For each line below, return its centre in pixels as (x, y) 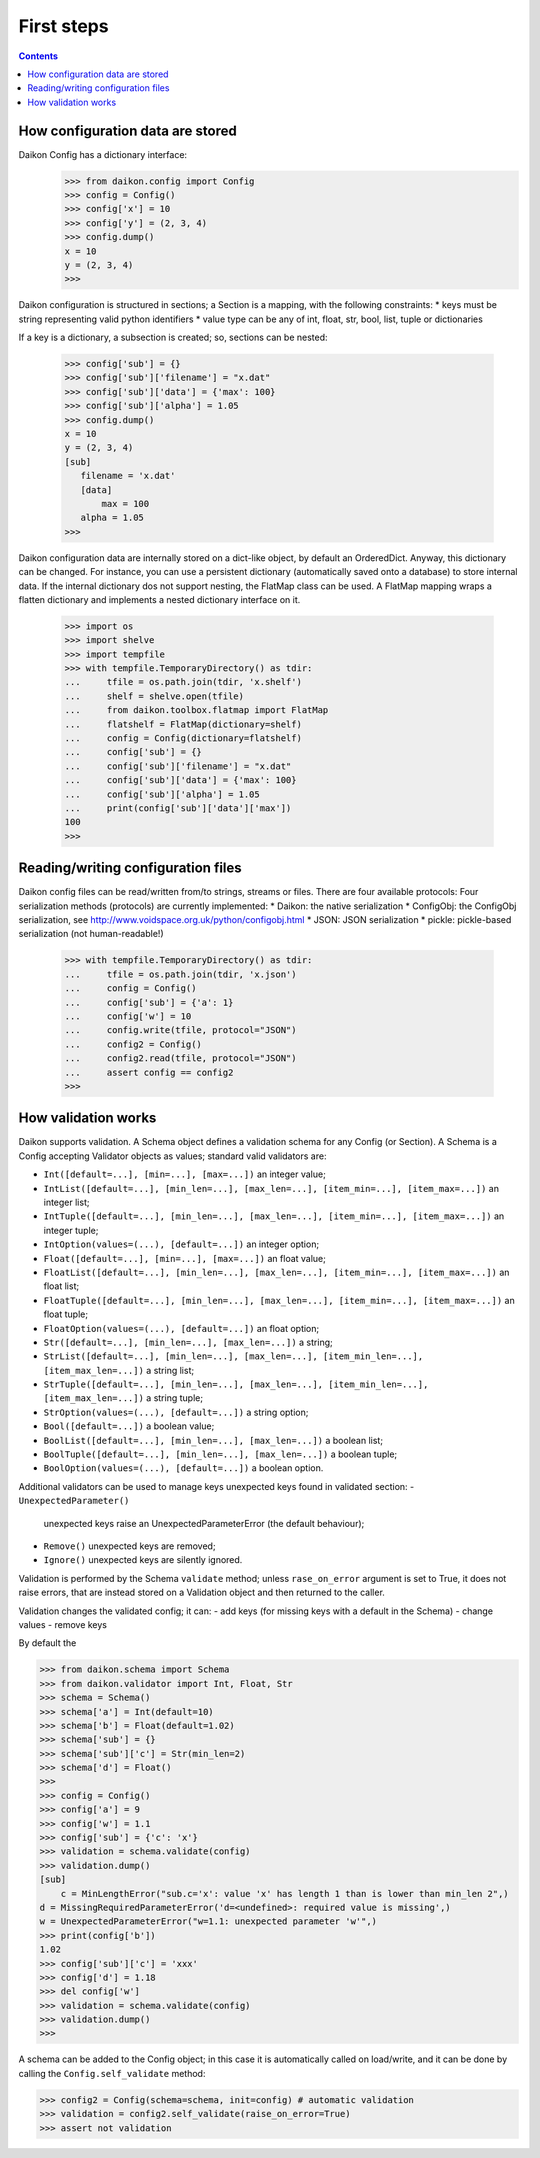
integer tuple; (71, 1230)
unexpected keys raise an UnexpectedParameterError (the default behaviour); (204, 1523)
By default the (47, 1643)
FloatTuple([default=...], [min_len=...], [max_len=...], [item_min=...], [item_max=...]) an (279, 1300)
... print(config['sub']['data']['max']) (178, 808)
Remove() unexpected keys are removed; (129, 1546)
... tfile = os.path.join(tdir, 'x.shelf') (183, 682)
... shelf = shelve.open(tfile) (154, 696)
